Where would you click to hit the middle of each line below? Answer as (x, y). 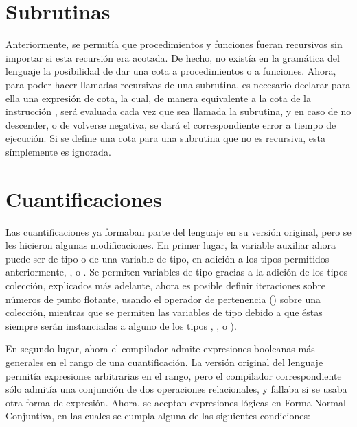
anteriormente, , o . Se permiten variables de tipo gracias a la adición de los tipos (177, 272)
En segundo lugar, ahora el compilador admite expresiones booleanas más (160, 349)
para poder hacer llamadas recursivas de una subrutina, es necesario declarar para (178, 84)
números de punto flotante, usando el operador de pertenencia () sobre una (163, 298)
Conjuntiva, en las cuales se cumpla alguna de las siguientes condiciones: (158, 416)
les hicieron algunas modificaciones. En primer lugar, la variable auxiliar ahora (171, 245)
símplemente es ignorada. (58, 151)
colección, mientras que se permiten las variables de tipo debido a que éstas (164, 312)
